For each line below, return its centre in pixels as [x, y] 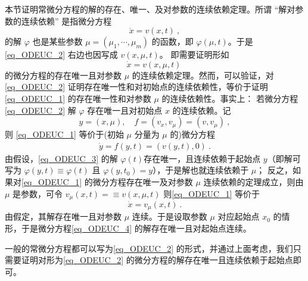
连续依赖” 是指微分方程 [66, 21]
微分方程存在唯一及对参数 [143, 181]
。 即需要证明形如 [194, 54]
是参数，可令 [38, 193]
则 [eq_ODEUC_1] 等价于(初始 [64, 134]
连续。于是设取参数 [169, 216]
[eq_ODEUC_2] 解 [41, 110]
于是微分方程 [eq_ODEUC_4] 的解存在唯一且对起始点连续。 [136, 228]
